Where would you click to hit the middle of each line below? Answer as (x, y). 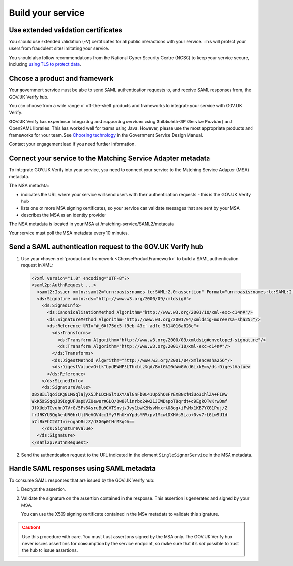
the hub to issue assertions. (50, 550)
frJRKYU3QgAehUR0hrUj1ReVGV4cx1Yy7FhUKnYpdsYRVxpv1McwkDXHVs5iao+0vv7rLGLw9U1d (129, 415)
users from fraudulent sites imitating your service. (59, 48)
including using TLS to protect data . (45, 64)
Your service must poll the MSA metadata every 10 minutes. (69, 233)
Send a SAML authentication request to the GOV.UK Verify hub (106, 247)
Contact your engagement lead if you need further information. (73, 144)
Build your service (47, 13)
